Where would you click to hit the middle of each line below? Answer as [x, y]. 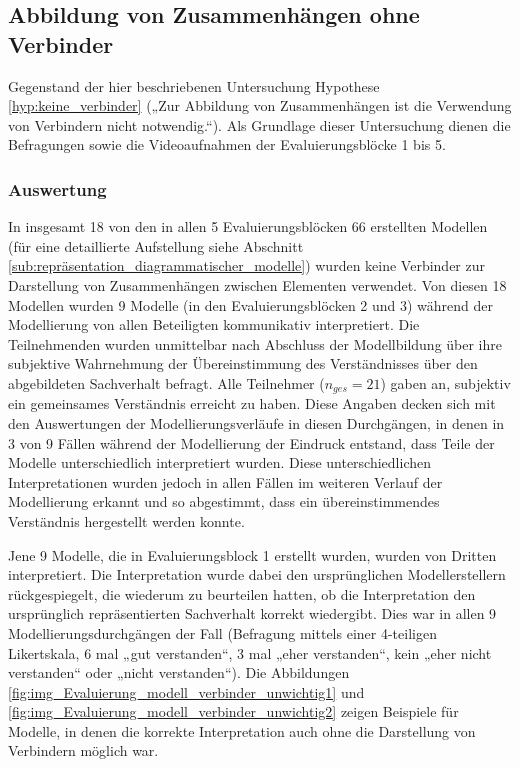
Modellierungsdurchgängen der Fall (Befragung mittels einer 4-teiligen [222, 632]
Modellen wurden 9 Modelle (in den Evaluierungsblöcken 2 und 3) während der [251, 304]
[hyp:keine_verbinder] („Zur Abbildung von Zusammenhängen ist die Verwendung [260, 105]
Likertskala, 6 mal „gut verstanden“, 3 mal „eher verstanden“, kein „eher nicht [250, 652]
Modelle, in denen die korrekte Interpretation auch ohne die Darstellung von [242, 730]
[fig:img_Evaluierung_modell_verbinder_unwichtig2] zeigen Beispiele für [233, 711]
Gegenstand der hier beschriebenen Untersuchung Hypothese [194, 85]
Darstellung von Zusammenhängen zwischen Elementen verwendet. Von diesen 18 [257, 284]
